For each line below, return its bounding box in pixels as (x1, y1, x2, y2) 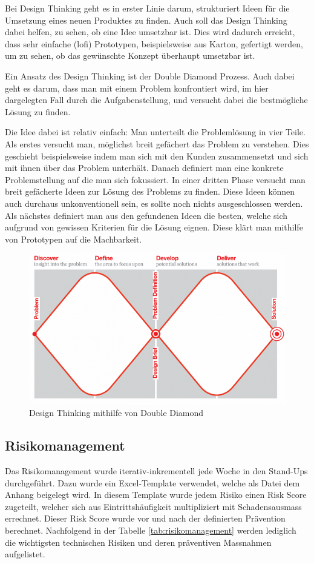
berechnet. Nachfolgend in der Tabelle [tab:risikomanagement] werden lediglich (5, 523, 296, 536)
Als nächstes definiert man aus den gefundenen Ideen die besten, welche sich (5, 209, 288, 221)
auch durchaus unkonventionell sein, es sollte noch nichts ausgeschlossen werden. (5, 196, 303, 209)
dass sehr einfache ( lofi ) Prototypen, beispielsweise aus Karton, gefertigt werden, (5, 37, 303, 50)
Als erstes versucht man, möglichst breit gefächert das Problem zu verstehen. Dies (5, 137, 309, 150)
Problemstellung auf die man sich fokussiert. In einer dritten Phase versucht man (5, 173, 306, 186)
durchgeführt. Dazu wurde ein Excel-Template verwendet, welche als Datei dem (5, 476, 300, 489)
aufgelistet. (5, 548, 45, 560)
